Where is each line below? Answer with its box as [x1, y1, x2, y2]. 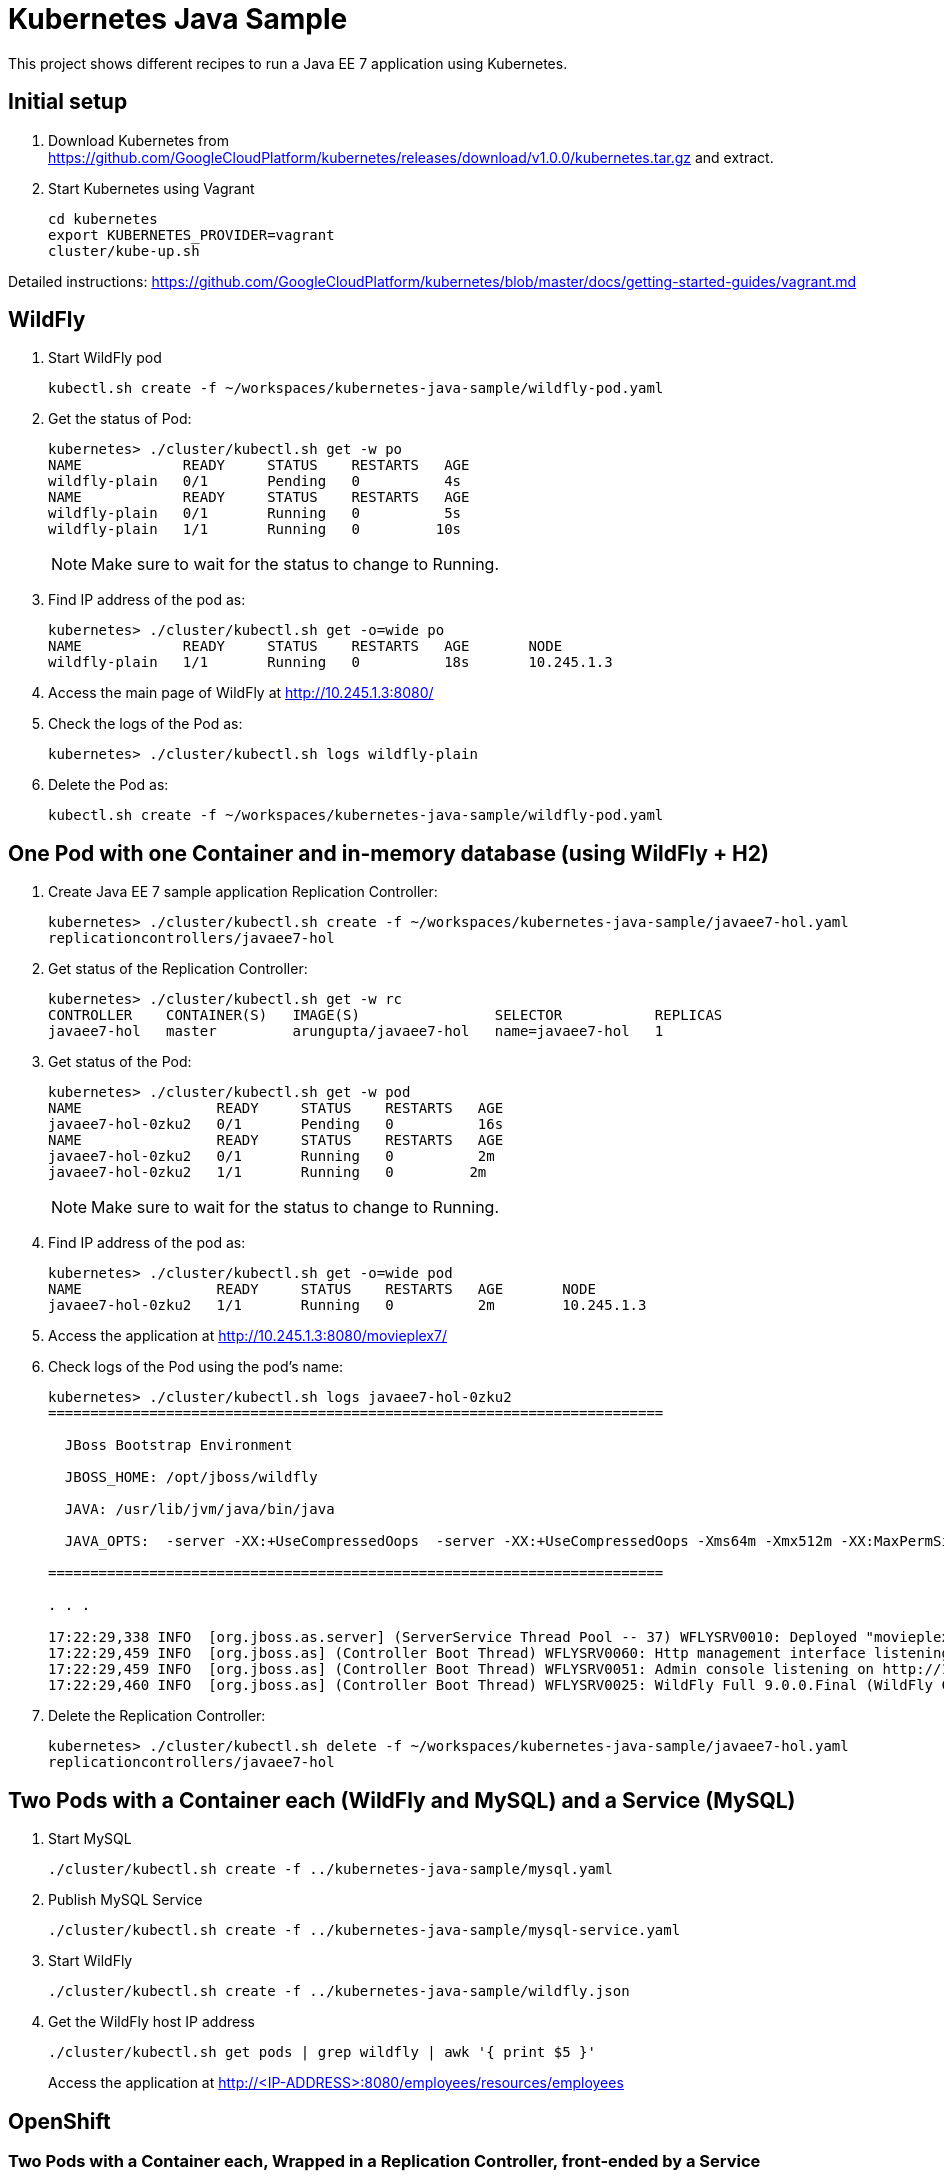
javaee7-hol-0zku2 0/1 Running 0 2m [48, 1148, 495, 1165]
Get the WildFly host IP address [48, 2013, 255, 2031]
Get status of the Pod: [48, 1053, 192, 1071]
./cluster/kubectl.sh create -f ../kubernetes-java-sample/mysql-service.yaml [48, 1922, 681, 1939]
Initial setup [8, 89, 128, 115]
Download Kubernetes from [48, 131, 229, 149]
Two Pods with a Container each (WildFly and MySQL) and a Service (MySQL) [8, 1787, 796, 1813]
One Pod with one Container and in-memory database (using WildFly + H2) [8, 840, 769, 866]
